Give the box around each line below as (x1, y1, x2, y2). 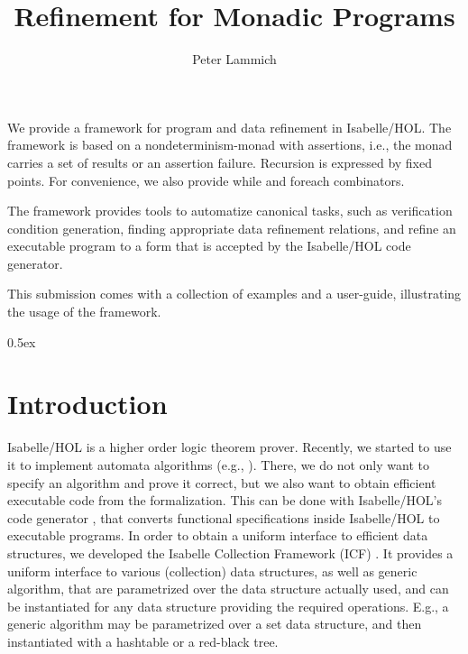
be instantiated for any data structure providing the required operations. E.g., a (7, 596, 449, 615)
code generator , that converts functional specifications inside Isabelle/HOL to (7, 508, 440, 527)
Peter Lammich (192, 50, 277, 69)
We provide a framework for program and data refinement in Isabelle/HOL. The (7, 117, 452, 136)
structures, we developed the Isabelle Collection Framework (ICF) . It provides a (7, 543, 454, 562)
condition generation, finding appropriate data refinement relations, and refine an (7, 218, 456, 237)
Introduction (7, 385, 168, 422)
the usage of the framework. (7, 302, 161, 321)
